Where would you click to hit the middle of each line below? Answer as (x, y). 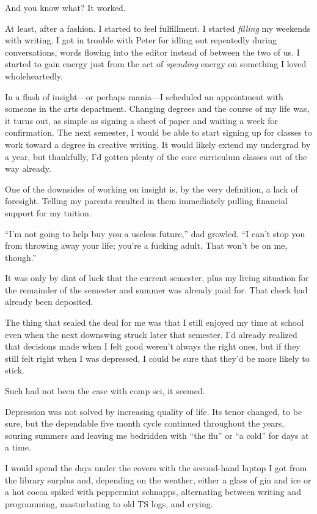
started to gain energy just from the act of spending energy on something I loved (156, 64)
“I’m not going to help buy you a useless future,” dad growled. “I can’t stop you (155, 233)
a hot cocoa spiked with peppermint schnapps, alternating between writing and (153, 492)
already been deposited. (49, 302)
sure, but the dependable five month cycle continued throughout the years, (145, 423)
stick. (15, 370)
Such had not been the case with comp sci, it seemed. (105, 391)
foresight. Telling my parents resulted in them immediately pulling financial (146, 201)
